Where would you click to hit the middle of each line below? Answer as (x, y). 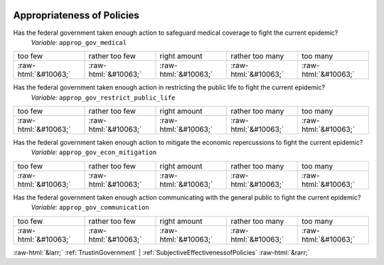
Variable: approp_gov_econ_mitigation (94, 152)
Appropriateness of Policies (76, 15)
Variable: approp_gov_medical (79, 42)
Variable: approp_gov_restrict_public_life (103, 97)
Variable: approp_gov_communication (90, 207)
